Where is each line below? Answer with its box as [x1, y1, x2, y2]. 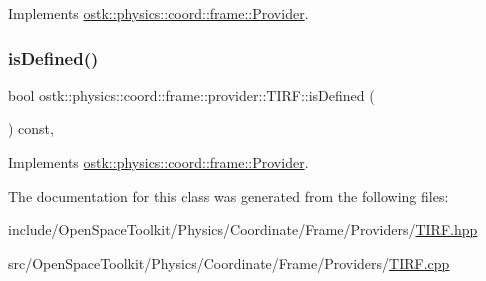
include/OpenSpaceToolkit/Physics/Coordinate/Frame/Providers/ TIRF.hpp [8, 219, 478, 240]
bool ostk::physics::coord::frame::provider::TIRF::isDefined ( [8, 84, 375, 105]
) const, [8, 118, 54, 139]
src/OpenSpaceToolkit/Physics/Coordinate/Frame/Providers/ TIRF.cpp [8, 252, 450, 273]
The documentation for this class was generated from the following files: [8, 185, 449, 206]
